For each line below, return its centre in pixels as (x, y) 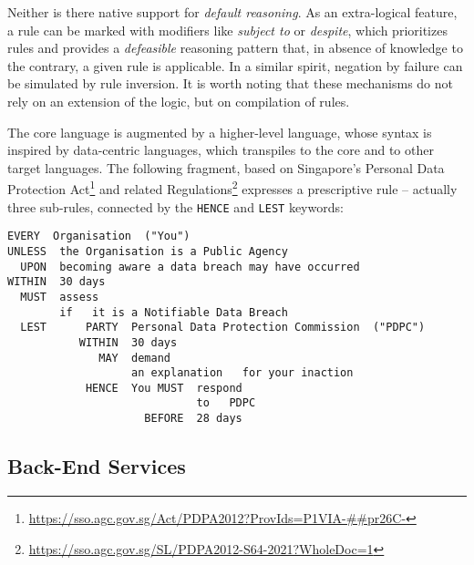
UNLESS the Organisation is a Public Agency (148, 251)
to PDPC (226, 403)
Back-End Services (97, 466)
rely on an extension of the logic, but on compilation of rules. (179, 101)
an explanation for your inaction (242, 373)
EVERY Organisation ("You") (99, 236)
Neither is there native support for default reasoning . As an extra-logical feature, (232, 12)
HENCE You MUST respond (164, 388)
